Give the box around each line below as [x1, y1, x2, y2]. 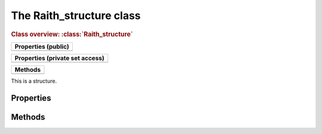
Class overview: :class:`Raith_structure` [11, 30, 134, 38]
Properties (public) [14, 42, 70, 51]
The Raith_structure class [11, 9, 141, 22]
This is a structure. [11, 77, 57, 85]
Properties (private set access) [14, 54, 104, 62]
